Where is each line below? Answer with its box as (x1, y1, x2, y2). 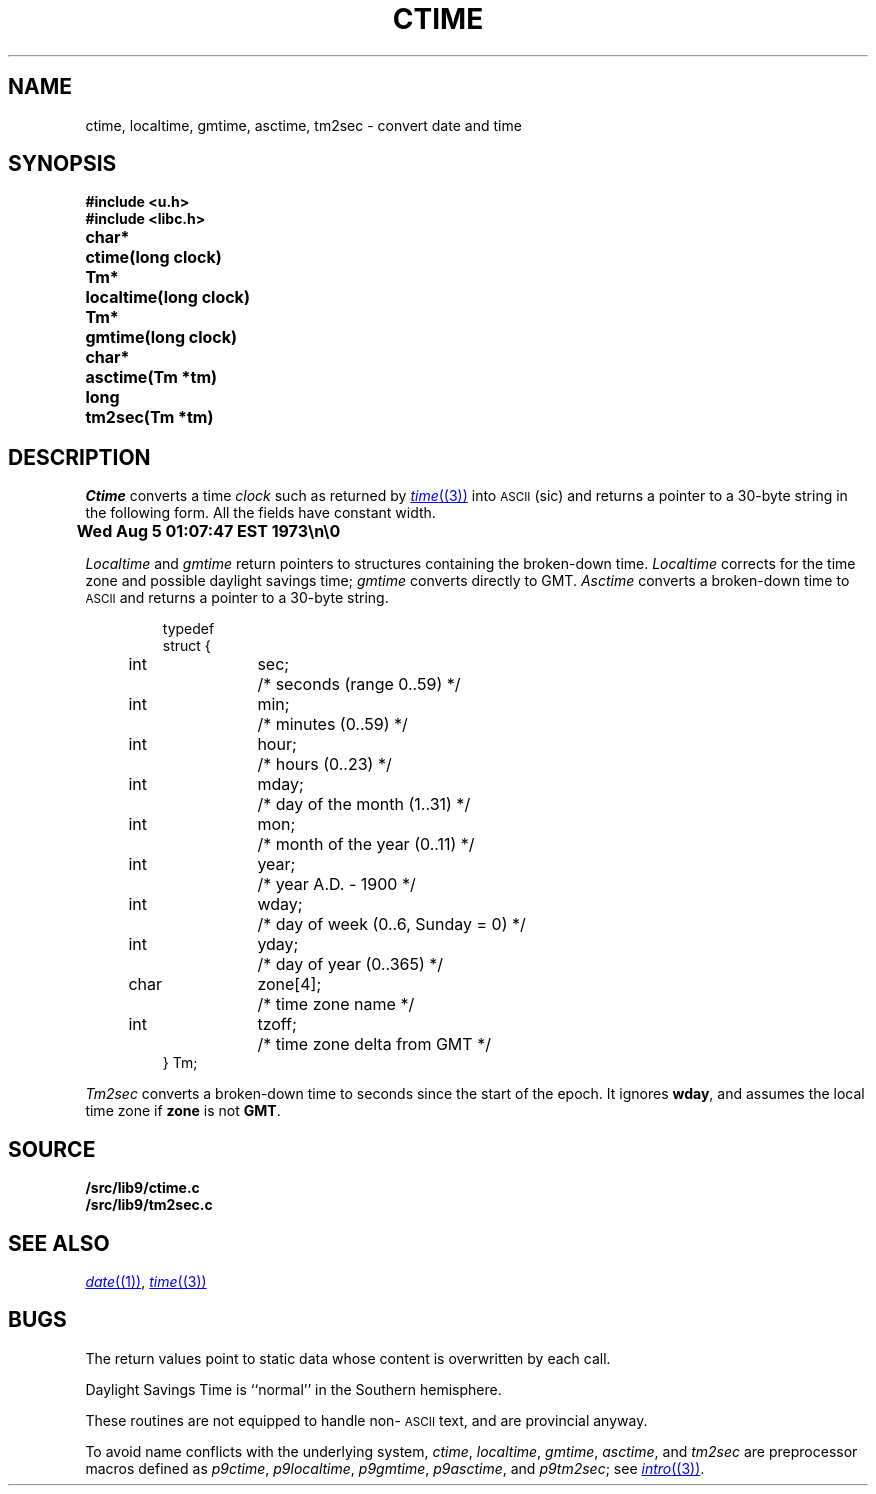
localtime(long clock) (85, 287, 250, 308)
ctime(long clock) (85, 247, 222, 268)
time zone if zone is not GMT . (85, 1102, 281, 1120)
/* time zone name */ (257, 994, 415, 1015)
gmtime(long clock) (85, 327, 238, 348)
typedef (162, 620, 215, 638)
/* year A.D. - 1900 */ (257, 874, 416, 895)
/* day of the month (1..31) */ (257, 794, 471, 815)
